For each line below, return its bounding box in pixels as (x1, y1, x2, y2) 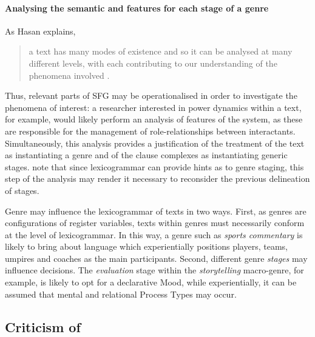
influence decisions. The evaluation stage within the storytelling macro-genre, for (5, 264, 304, 276)
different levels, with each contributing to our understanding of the (29, 56, 277, 69)
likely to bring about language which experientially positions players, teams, (5, 240, 288, 253)
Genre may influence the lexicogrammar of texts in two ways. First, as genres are (5, 204, 307, 217)
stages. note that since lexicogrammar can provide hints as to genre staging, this (5, 160, 304, 173)
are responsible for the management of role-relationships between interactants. (5, 124, 296, 137)
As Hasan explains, (5, 24, 76, 37)
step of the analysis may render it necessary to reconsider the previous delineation (5, 172, 310, 185)
